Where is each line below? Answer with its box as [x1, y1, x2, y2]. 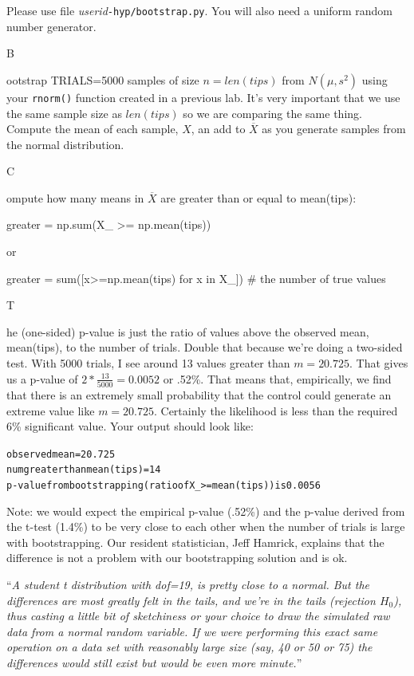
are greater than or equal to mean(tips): [160, 189, 357, 206]
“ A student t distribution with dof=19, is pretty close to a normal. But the [6, 576, 370, 593]
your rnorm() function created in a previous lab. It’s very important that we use [6, 88, 400, 105]
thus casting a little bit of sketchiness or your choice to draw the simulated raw [6, 607, 390, 624]
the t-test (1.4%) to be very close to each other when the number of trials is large [6, 518, 405, 535]
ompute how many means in [6, 189, 144, 206]
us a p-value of [6, 370, 78, 387]
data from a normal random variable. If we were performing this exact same [6, 623, 378, 639]
